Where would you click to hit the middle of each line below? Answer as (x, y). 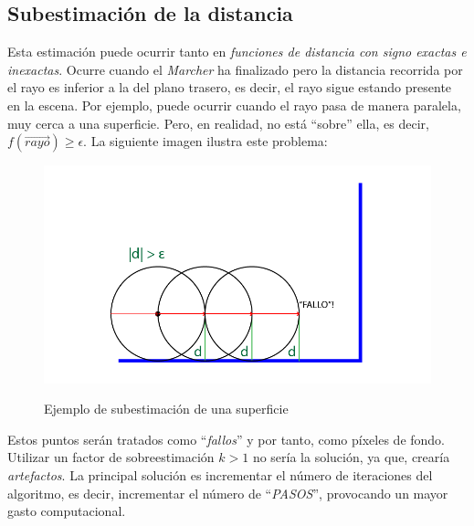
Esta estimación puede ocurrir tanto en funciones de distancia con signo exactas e (237, 52)
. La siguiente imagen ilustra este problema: (205, 141)
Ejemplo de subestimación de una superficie (166, 409)
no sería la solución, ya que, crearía (351, 457)
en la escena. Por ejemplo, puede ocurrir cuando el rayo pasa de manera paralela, (234, 105)
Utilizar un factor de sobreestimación (111, 457)
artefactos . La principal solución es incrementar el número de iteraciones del (220, 475)
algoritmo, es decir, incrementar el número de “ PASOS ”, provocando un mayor (228, 493)
